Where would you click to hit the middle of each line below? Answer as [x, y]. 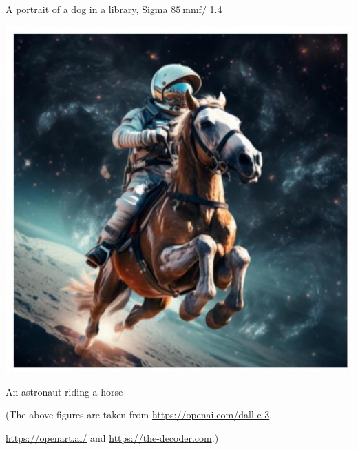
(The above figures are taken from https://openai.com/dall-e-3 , [139, 415]
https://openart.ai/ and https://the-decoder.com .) [112, 437]
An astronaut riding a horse [64, 391]
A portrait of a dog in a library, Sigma [87, 9]
